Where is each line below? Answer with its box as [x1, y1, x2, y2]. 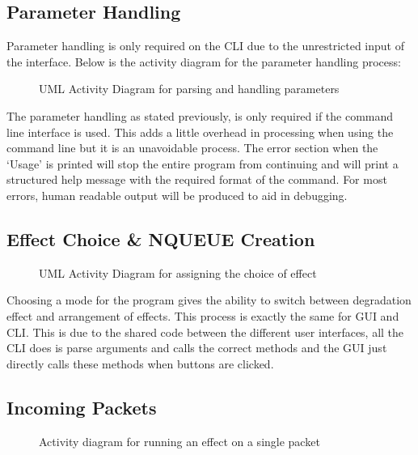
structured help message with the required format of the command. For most [6, 171, 387, 188]
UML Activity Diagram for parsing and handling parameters [39, 80, 340, 97]
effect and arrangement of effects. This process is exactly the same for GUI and [6, 307, 399, 324]
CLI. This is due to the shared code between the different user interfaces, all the [6, 323, 404, 340]
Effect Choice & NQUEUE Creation [6, 226, 315, 251]
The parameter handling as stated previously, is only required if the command [6, 107, 394, 124]
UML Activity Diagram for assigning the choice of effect [39, 264, 317, 281]
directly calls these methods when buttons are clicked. [6, 355, 274, 372]
